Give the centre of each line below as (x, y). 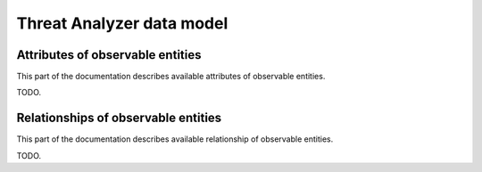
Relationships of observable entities (119, 118)
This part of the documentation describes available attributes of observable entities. (171, 77)
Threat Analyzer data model (122, 23)
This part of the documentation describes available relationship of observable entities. (175, 139)
